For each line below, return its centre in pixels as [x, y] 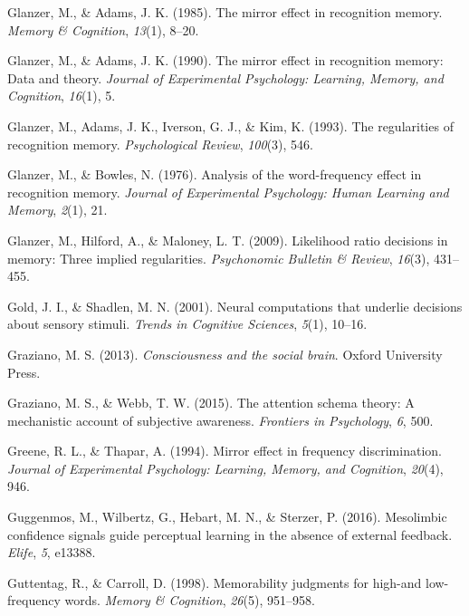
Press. [24, 372]
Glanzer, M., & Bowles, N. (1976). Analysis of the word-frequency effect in [215, 174]
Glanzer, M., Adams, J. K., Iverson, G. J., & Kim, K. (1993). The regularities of [230, 125]
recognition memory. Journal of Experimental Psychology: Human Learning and [228, 192]
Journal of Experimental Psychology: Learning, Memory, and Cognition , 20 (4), [225, 468]
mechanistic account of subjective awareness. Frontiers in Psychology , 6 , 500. [220, 420]
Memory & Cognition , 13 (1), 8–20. [103, 29]
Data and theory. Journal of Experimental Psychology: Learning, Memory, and [225, 77]
